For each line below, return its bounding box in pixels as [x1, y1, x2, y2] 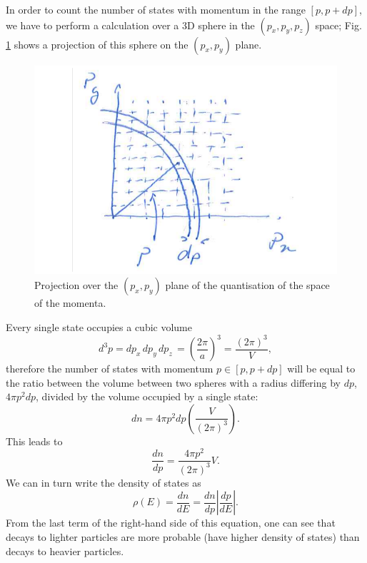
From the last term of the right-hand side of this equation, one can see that [6, 515, 336, 530]
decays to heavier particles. [6, 543, 124, 558]
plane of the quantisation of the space [165, 278, 330, 293]
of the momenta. [34, 295, 106, 310]
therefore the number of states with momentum [6, 361, 213, 376]
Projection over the [34, 278, 119, 293]
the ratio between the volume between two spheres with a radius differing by [6, 375, 341, 390]
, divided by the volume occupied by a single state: [36, 389, 258, 404]
